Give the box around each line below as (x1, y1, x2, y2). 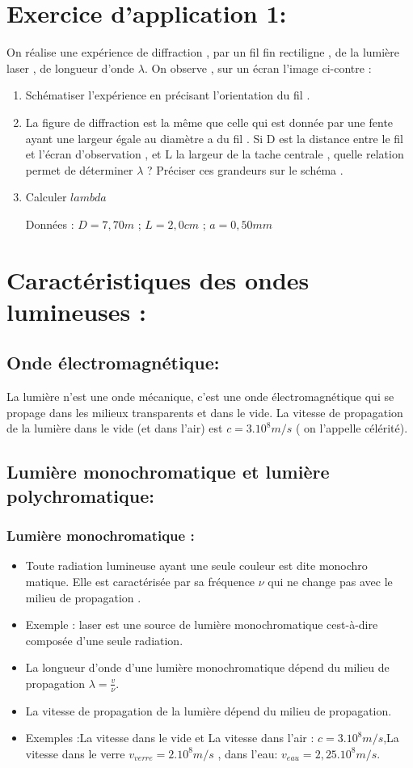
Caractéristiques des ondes (6, 263, 310, 296)
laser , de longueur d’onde (6, 59, 135, 76)
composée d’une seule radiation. (25, 631, 183, 648)
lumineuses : (6, 294, 146, 327)
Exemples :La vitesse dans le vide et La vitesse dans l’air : (25, 729, 314, 746)
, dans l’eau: (217, 745, 278, 762)
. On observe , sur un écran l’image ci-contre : (144, 59, 372, 76)
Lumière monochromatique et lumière (6, 459, 330, 484)
